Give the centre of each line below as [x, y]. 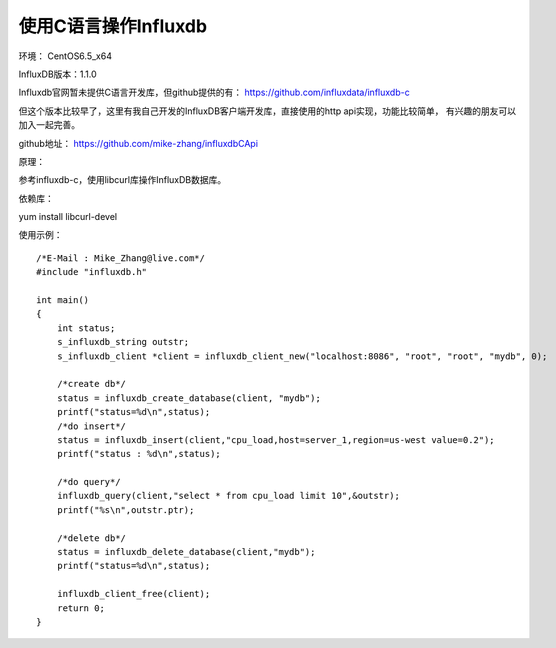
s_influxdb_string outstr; [123, 342]
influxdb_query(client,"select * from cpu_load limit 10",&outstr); [228, 496]
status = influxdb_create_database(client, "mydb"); [189, 398]
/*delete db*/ [91, 538]
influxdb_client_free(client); [133, 594]
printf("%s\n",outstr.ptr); [125, 509]
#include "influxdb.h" [92, 272]
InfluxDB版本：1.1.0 [57, 74]
